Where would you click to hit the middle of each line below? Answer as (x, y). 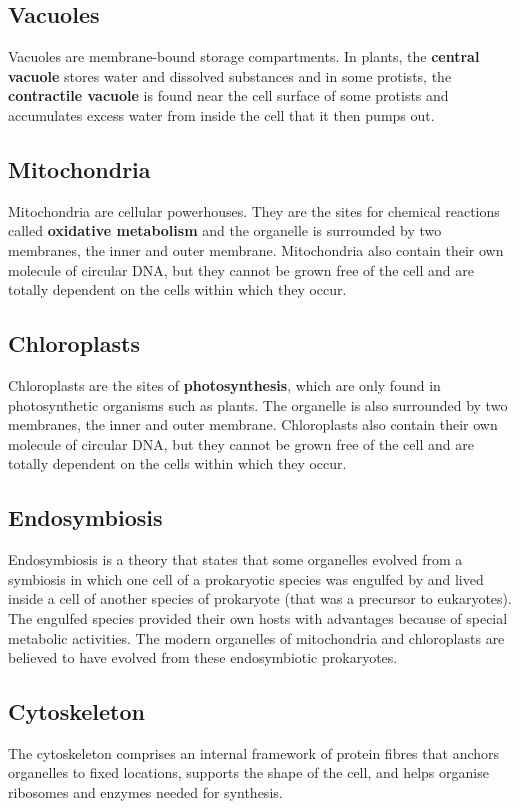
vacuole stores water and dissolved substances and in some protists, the (230, 75)
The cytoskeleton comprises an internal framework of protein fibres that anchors (254, 752)
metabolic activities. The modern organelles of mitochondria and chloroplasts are (256, 637)
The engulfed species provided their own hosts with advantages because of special (258, 617)
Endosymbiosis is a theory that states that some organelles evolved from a (235, 559)
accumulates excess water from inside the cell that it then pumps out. (221, 114)
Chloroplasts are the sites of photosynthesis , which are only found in (224, 384)
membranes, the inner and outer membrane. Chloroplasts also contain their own (253, 424)
